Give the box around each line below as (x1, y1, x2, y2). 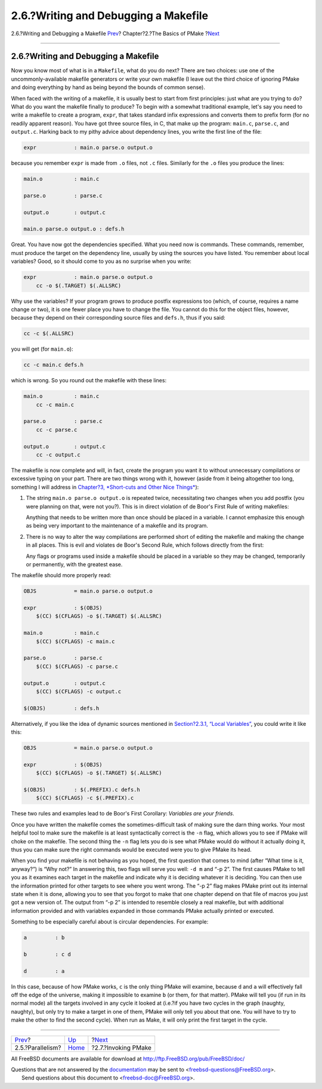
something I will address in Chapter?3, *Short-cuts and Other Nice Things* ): (11, 483, 199, 490)
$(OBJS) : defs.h (23, 705, 100, 711)
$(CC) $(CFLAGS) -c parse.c (36, 663, 119, 670)
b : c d (23, 950, 72, 958)
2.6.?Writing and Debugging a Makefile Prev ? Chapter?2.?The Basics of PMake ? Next (11, 30, 220, 37)
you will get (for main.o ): (11, 345, 74, 352)
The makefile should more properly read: (11, 572, 112, 579)
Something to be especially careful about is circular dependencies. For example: (11, 918, 209, 925)
